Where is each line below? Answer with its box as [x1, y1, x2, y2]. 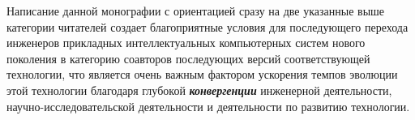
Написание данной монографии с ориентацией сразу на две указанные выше [6, 2, 385, 19]
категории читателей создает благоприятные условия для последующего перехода [6, 18, 409, 35]
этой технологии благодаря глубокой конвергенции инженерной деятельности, [6, 81, 392, 98]
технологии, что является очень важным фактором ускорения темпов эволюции [6, 66, 398, 83]
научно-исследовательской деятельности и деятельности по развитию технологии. [6, 97, 410, 114]
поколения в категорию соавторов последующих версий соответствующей [6, 49, 370, 66]
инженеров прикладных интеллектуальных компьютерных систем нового [6, 34, 366, 51]
